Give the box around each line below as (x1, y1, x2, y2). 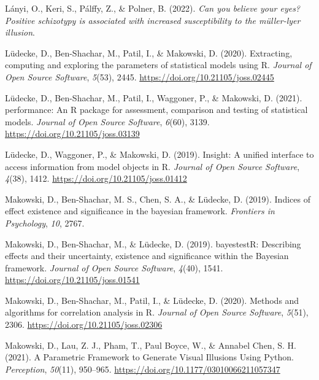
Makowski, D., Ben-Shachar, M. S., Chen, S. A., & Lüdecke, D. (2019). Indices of (5, 192, 310, 205)
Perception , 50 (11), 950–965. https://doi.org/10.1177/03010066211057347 (5, 362, 280, 375)
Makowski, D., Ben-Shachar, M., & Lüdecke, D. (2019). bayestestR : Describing (5, 237, 301, 250)
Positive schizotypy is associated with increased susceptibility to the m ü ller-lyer (5, 14, 301, 26)
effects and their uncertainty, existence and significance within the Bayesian (5, 249, 289, 262)
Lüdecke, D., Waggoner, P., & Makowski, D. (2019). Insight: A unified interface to (5, 147, 314, 160)
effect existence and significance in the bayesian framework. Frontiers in (5, 204, 275, 217)
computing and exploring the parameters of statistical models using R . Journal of (5, 58, 312, 71)
